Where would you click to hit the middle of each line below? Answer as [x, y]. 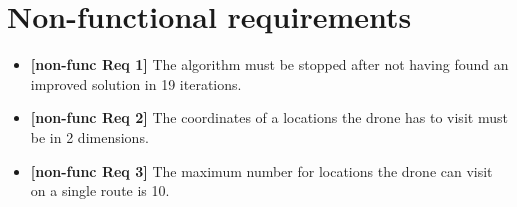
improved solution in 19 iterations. [136, 83]
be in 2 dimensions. [89, 136]
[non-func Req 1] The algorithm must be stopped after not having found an [269, 64]
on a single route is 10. [100, 190]
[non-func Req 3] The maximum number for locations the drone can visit [261, 170]
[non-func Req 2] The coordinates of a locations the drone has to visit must [269, 117]
